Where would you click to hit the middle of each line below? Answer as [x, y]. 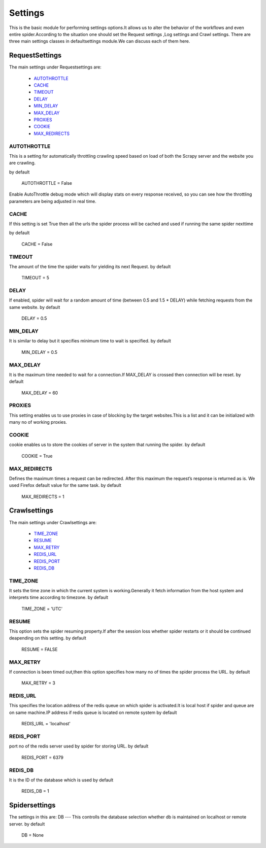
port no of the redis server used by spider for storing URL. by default [79, 746]
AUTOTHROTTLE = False [47, 183]
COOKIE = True [37, 456]
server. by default [27, 824]
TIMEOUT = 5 [35, 278]
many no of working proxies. [38, 422]
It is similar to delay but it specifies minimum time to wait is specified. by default [90, 341]
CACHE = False [37, 244]
